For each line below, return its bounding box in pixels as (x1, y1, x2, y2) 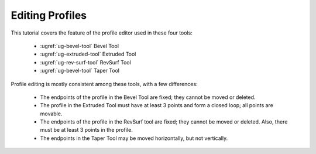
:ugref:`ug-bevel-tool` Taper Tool (40, 67, 120, 74)
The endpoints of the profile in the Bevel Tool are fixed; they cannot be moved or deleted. (40, 94, 256, 101)
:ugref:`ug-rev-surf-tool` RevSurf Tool (40, 59, 131, 66)
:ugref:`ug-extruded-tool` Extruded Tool (40, 50, 136, 58)
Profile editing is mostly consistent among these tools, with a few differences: (11, 80, 198, 87)
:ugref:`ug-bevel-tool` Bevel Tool (40, 42, 119, 49)
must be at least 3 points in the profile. (40, 126, 133, 134)
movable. (40, 110, 63, 117)
